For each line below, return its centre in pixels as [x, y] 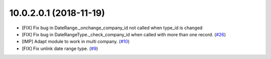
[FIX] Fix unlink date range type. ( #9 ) [60, 48]
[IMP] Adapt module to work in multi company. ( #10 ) [76, 42]
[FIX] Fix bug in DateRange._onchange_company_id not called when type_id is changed [112, 28]
